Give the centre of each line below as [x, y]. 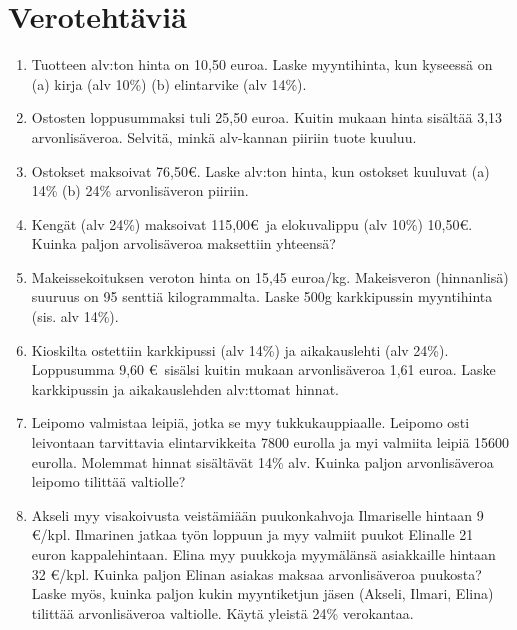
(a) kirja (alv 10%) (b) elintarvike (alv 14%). [169, 83]
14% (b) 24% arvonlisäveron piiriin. [140, 190]
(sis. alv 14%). [75, 316]
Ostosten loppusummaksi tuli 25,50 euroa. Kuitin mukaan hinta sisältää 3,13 [267, 117]
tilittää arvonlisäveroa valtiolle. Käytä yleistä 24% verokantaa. [222, 612]
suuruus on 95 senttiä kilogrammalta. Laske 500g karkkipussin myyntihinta [262, 296]
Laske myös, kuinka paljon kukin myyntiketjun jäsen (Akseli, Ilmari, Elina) [262, 593]
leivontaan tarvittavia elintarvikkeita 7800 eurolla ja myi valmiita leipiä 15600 [270, 442]
